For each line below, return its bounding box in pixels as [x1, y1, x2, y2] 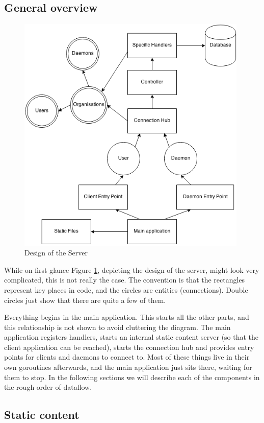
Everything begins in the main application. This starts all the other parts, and [4, 312, 249, 322]
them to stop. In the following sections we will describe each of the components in [4, 371, 260, 382]
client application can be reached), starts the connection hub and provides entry [4, 341, 254, 352]
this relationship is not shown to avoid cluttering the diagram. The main [4, 321, 231, 332]
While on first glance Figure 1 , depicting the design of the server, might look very [4, 264, 259, 275]
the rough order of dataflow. [4, 382, 92, 392]
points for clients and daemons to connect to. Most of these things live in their [4, 351, 250, 362]
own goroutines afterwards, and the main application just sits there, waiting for [4, 362, 252, 372]
